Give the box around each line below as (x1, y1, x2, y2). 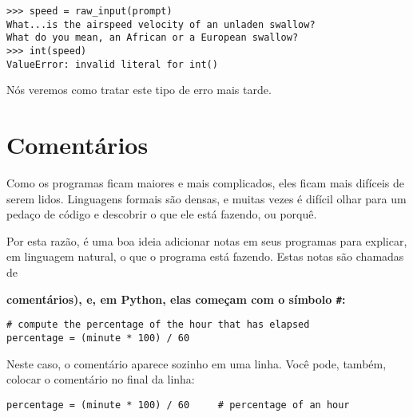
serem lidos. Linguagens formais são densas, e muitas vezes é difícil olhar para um (6, 190, 407, 207)
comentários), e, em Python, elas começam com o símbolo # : (6, 290, 346, 307)
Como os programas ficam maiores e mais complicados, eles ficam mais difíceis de (6, 175, 405, 191)
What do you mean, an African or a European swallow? (6, 32, 299, 44)
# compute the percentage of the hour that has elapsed (6, 319, 310, 331)
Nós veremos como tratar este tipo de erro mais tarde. (6, 81, 272, 98)
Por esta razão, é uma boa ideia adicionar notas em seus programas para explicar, (6, 232, 407, 249)
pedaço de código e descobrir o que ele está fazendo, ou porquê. (6, 206, 317, 222)
